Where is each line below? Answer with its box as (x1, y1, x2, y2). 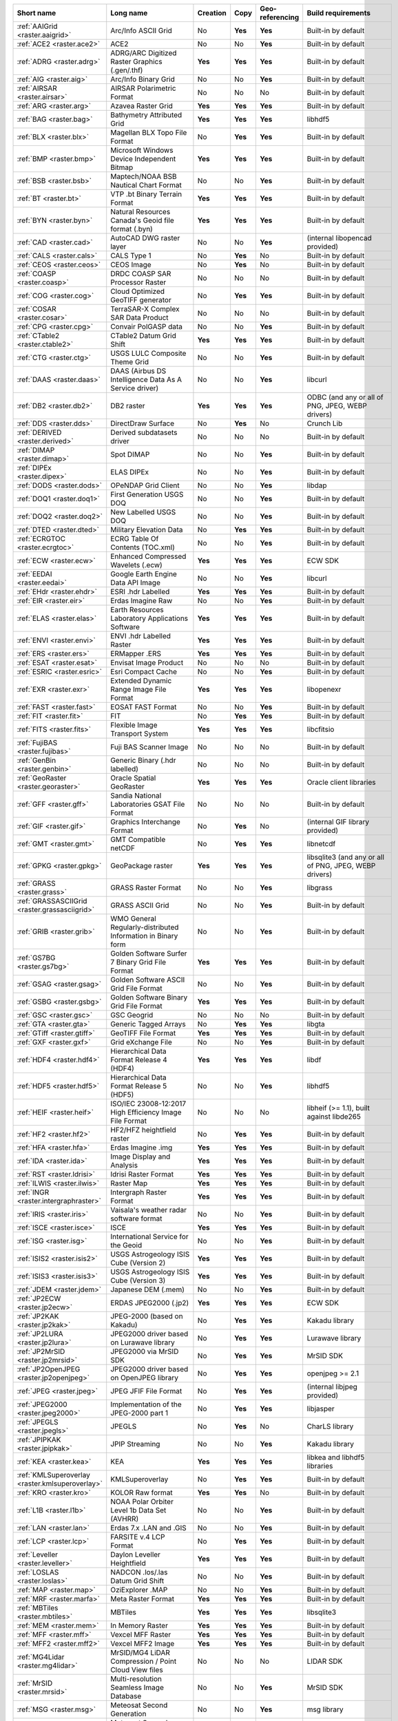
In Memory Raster (110, 1621, 169, 1630)
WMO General (110, 914, 156, 923)
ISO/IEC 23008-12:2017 (110, 1099, 187, 1108)
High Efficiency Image (110, 1108, 182, 1117)
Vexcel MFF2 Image (110, 1639, 175, 1648)
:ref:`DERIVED (17, 427, 62, 437)
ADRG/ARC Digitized (110, 48, 177, 58)
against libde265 (306, 1112, 362, 1121)
